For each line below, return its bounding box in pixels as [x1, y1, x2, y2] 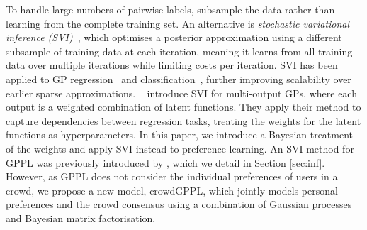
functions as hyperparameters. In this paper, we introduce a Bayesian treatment [6, 127, 354, 142]
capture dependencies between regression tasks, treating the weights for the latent [6, 113, 361, 128]
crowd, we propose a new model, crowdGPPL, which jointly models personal [6, 182, 338, 197]
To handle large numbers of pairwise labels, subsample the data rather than [6, 2, 335, 16]
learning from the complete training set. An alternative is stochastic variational [6, 16, 350, 31]
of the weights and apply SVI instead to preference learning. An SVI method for [6, 141, 354, 155]
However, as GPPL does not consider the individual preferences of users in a [6, 169, 338, 184]
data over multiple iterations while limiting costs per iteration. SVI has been [6, 57, 338, 72]
